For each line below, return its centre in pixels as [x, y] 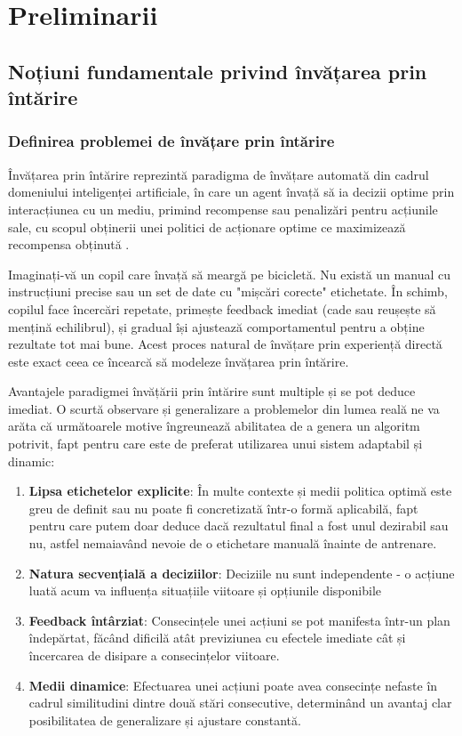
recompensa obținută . [69, 244]
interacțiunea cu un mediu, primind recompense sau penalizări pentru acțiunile [223, 209]
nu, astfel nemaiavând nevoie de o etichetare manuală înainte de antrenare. [233, 543]
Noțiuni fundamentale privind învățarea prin [218, 71]
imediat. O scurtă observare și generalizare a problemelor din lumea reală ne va [224, 408]
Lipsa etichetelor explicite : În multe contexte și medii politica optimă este [240, 491]
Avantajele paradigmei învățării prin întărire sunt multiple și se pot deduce [212, 391]
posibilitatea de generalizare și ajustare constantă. [165, 720]
